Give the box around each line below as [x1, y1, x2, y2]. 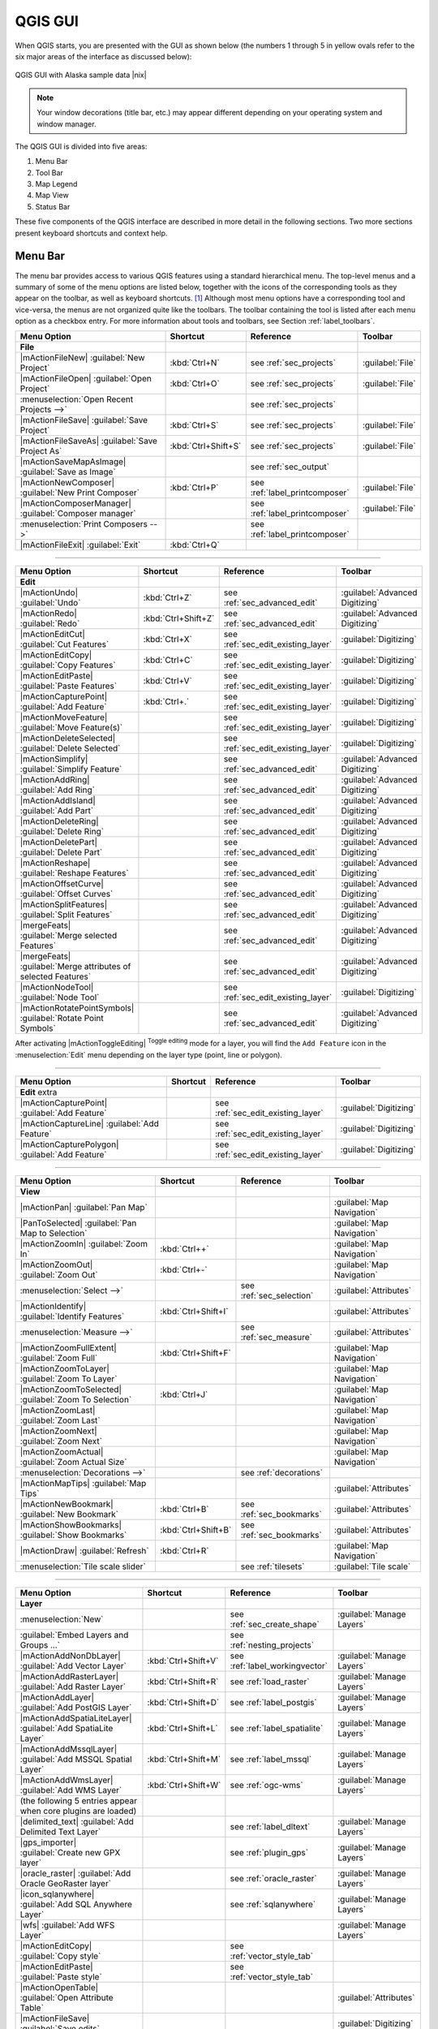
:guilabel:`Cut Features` [19, 639, 109, 650]
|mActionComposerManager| [19, 498, 131, 509]
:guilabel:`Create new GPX [19, 1847, 121, 1859]
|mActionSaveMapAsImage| [19, 456, 127, 467]
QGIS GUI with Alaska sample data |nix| [15, 70, 147, 80]
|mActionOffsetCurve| [19, 878, 105, 890]
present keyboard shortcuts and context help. [15, 228, 168, 238]
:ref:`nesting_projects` [230, 1639, 315, 1651]
